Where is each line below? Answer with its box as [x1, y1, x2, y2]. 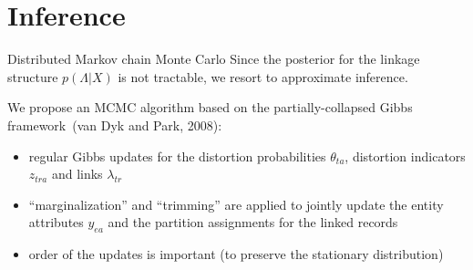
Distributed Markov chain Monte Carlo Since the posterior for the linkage [7, 49, 420, 68]
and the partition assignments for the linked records [108, 213, 398, 232]
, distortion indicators [344, 146, 466, 165]
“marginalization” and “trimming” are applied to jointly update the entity [28, 194, 444, 213]
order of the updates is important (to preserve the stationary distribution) [28, 244, 444, 264]
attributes [28, 213, 84, 232]
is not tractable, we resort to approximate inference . [118, 67, 408, 86]
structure [7, 67, 58, 86]
